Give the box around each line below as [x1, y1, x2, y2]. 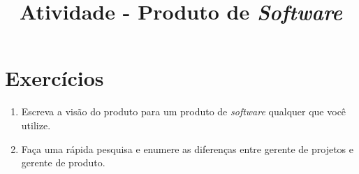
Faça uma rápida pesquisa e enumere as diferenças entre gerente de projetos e [21, 141, 353, 156]
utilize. [21, 117, 51, 132]
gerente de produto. [21, 155, 105, 170]
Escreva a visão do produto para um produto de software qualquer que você [21, 104, 346, 119]
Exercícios [5, 64, 104, 92]
